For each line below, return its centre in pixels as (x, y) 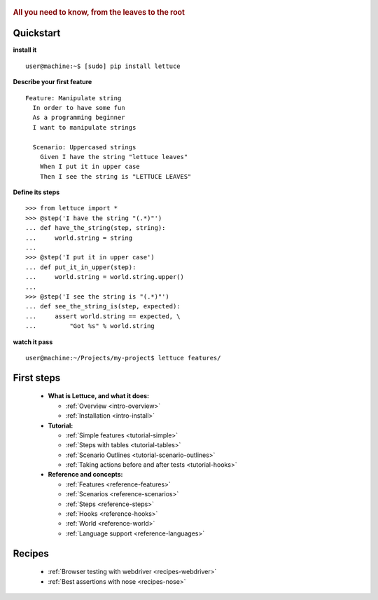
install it (25, 50)
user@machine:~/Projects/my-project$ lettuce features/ (123, 358)
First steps (37, 377)
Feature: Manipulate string (73, 98)
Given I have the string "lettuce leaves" (114, 157)
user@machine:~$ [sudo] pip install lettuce (103, 66)
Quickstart (37, 33)
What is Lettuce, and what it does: (99, 396)
